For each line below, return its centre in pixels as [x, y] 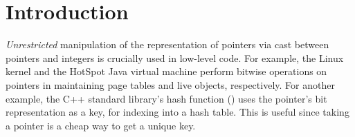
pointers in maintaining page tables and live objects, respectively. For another [170, 84]
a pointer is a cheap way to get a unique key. [101, 125]
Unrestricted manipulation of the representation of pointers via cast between [167, 44]
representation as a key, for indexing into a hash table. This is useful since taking [177, 112]
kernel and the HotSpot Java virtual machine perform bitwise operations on [166, 71]
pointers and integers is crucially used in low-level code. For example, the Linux [175, 57]
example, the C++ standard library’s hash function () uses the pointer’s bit [166, 98]
